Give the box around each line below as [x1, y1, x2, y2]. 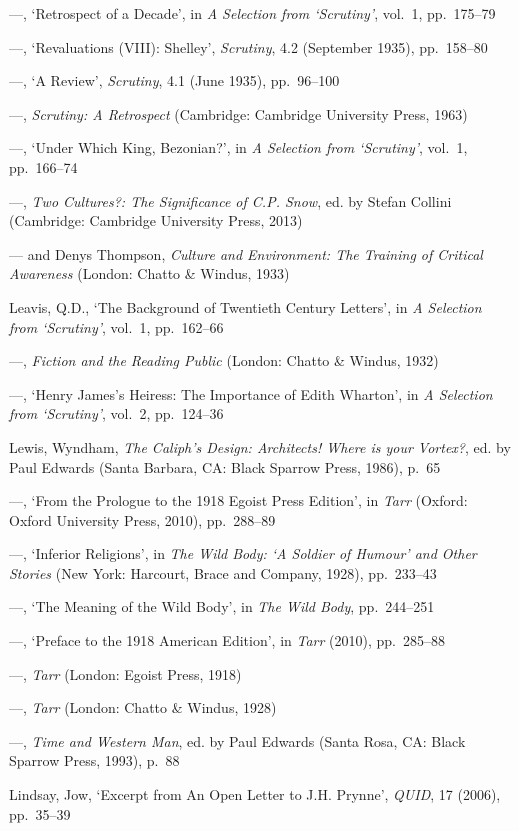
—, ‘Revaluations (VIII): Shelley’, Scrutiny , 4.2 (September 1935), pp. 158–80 [9, 36, 488, 57]
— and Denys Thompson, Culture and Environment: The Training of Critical [9, 243, 483, 264]
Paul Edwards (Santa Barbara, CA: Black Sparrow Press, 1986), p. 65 [9, 456, 441, 477]
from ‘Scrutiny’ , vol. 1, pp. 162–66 [9, 316, 224, 337]
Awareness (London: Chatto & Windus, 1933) [9, 263, 290, 284]
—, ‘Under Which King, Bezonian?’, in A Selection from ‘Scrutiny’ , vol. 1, [9, 137, 468, 158]
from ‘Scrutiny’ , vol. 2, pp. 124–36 [9, 403, 224, 424]
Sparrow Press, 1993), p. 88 [9, 750, 180, 771]
